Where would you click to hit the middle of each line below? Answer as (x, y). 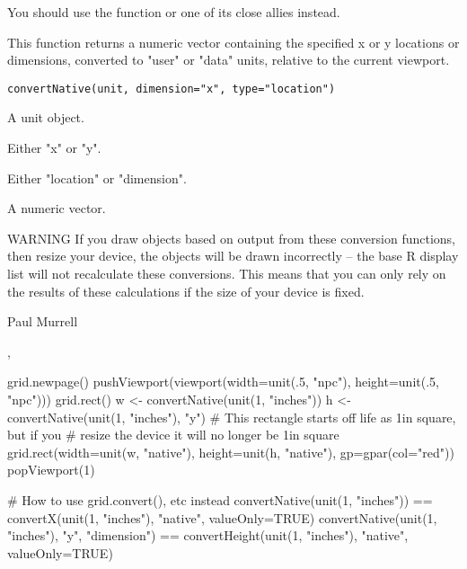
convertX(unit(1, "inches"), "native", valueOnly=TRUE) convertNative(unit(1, (222, 517)
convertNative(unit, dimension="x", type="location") (172, 89)
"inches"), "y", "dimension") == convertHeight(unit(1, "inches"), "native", (208, 535)
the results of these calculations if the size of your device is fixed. (186, 291)
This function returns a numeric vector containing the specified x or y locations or (233, 42)
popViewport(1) (51, 470)
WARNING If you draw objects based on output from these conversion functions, (231, 238)
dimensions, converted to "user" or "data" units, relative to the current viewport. (229, 60)
